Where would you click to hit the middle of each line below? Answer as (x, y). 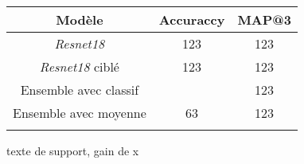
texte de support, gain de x (73, 150)
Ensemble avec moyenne (80, 113)
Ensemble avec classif (80, 90)
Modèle (80, 20)
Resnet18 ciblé (79, 66)
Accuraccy (192, 20)
